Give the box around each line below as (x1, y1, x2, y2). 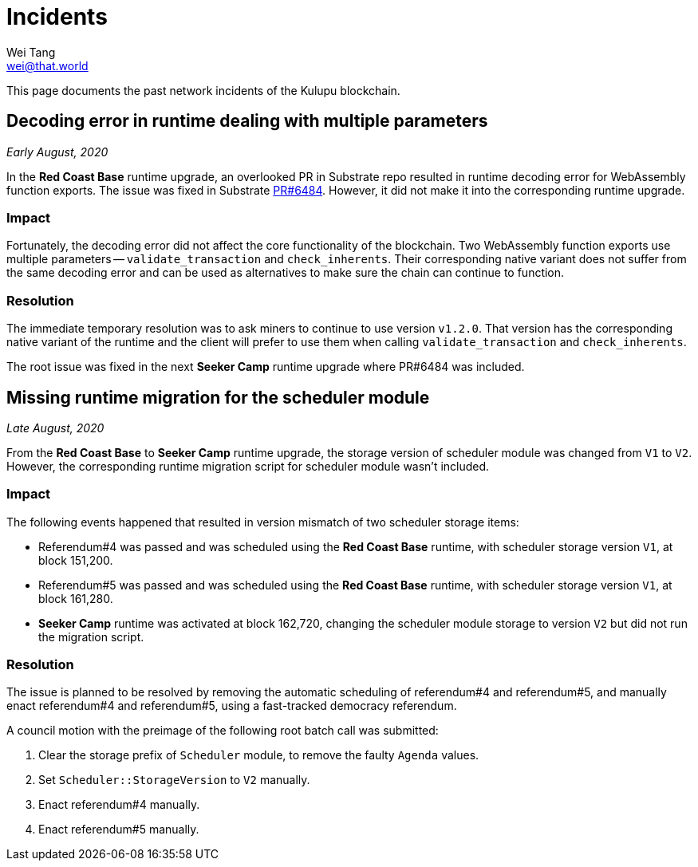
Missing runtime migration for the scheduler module (6, 387, 430, 408)
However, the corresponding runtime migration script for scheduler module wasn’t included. (6, 459, 490, 473)
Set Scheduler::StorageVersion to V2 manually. (38, 773, 310, 787)
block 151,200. (38, 553, 113, 567)
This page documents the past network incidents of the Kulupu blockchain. (6, 83, 400, 97)
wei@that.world (6, 58, 89, 73)
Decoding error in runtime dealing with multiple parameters (6, 111, 488, 132)
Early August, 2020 (6, 144, 108, 159)
